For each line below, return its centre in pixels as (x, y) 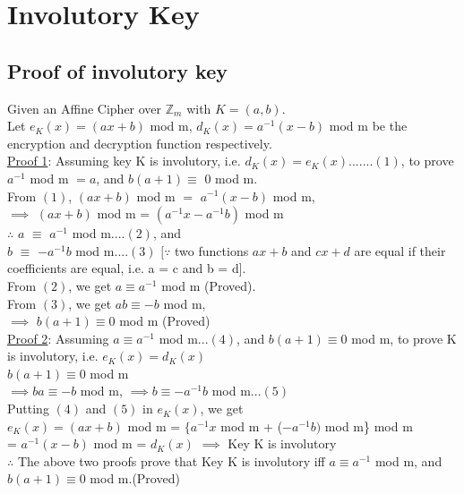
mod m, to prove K (404, 338)
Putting (28, 409)
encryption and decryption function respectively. (140, 143)
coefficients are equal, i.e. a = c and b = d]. (127, 268)
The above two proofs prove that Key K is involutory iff (171, 460)
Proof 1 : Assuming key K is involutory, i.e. (124, 161)
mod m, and (408, 460)
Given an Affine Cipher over (85, 108)
